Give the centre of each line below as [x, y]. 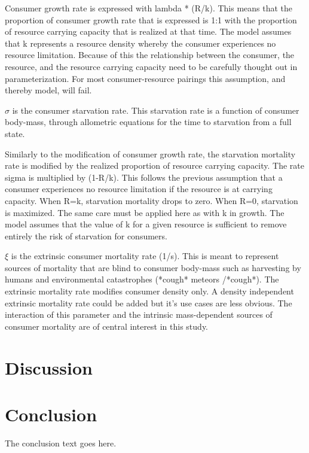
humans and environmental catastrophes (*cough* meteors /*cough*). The [142, 279]
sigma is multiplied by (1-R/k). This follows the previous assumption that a [144, 177]
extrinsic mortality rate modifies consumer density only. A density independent [149, 291]
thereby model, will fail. [48, 90]
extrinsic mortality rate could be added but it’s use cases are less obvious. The [149, 302]
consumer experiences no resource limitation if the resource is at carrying [139, 189]
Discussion [49, 367]
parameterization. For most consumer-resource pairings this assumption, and [145, 78]
